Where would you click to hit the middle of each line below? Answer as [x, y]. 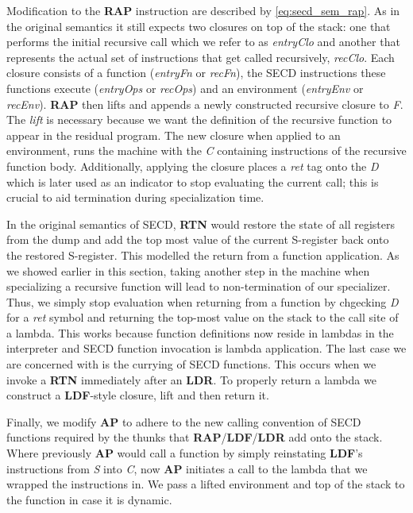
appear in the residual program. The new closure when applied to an [174, 135]
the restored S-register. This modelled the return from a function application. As [203, 255]
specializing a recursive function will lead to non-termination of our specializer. [199, 286]
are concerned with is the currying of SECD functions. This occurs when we [191, 364]
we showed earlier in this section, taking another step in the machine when [188, 270]
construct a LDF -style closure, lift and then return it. [138, 395]
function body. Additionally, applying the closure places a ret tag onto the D [193, 166]
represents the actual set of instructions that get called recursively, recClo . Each [201, 57]
